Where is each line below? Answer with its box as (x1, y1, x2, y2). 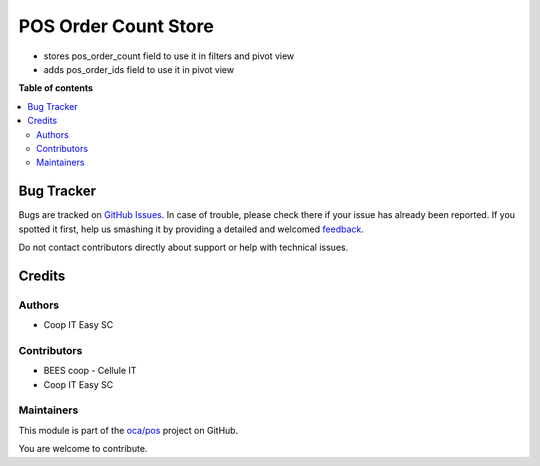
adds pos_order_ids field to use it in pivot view (43, 63, 235, 75)
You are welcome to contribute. (18, 443, 148, 455)
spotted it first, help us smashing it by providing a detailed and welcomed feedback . (18, 223, 365, 235)
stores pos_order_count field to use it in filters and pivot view (43, 50, 295, 62)
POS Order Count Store (18, 15, 214, 37)
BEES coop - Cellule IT (43, 365, 137, 377)
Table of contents (18, 82, 94, 94)
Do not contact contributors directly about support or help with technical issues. (18, 241, 349, 253)
